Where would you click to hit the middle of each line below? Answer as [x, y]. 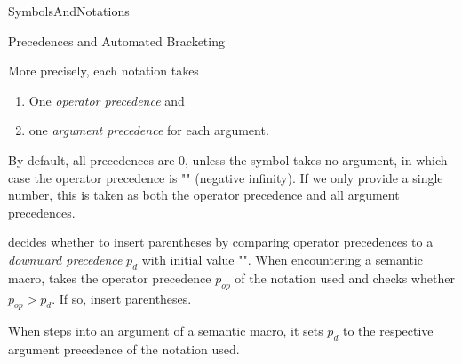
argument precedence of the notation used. [124, 349]
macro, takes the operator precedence [110, 277]
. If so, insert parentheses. [122, 298]
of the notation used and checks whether [345, 277]
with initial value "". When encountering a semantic [282, 259]
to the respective [388, 331]
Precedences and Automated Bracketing [116, 40]
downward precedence [65, 259]
